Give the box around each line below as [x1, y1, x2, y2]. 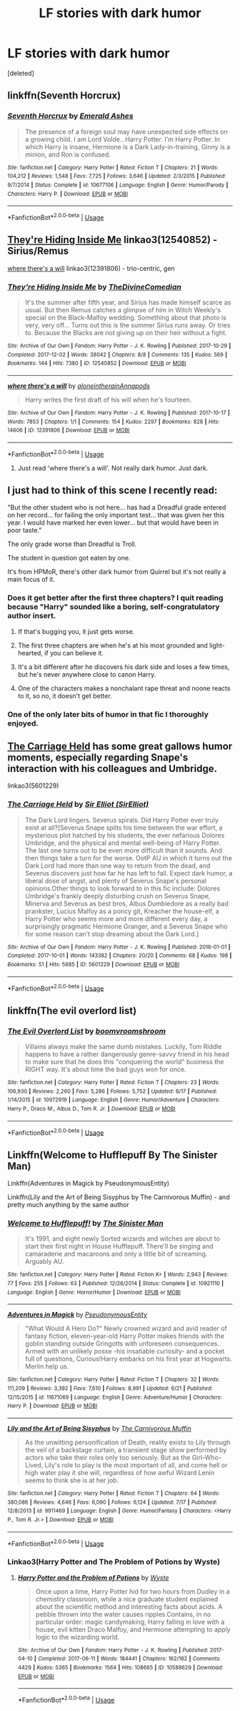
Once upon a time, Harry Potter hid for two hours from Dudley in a [35, 1587, 230, 1595]
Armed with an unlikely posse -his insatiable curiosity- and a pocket [24, 1347, 225, 1356]
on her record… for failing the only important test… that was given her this [7, 511, 225, 520]
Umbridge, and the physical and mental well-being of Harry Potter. [24, 838, 221, 847]
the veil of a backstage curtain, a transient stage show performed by [24, 1446, 227, 1454]
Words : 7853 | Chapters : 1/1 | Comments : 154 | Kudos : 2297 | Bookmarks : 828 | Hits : [7, 418, 220, 425]
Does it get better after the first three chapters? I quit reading [7, 593, 224, 603]
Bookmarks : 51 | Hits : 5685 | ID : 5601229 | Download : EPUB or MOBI [7, 961, 180, 968]
